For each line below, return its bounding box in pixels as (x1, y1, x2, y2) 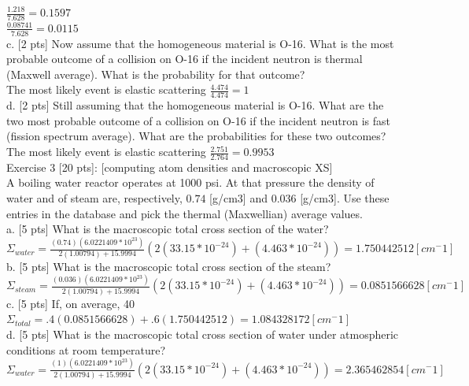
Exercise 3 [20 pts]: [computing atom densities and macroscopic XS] (6, 158, 333, 175)
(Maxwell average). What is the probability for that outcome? (6, 65, 305, 82)
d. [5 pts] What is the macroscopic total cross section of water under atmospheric (6, 326, 399, 342)
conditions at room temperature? (6, 341, 166, 358)
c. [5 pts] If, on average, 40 (6, 295, 135, 311)
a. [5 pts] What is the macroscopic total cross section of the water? (6, 221, 329, 237)
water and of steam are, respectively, (6, 190, 183, 206)
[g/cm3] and (209, 190, 268, 206)
